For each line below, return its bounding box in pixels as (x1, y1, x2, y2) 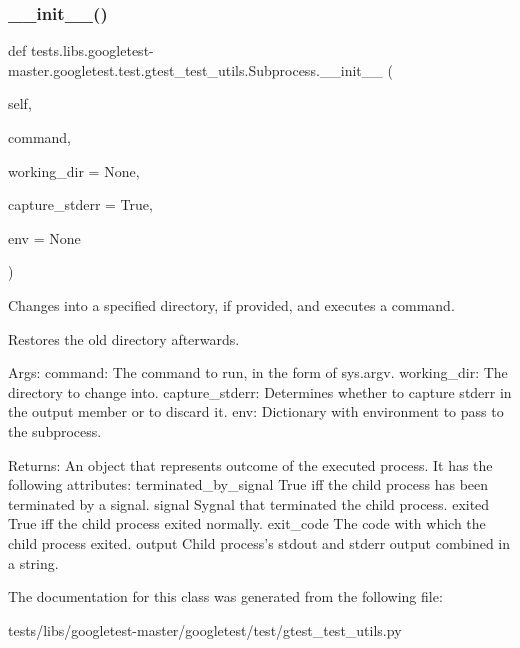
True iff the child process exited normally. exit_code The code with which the (8, 513, 486, 534)
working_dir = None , (8, 160, 140, 181)
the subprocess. (8, 420, 102, 441)
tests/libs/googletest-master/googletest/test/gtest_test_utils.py (8, 619, 402, 640)
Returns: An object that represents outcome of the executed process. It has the (8, 454, 493, 475)
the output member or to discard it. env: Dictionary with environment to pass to (8, 401, 504, 422)
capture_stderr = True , (8, 194, 153, 215)
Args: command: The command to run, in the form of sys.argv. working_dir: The (8, 362, 508, 383)
